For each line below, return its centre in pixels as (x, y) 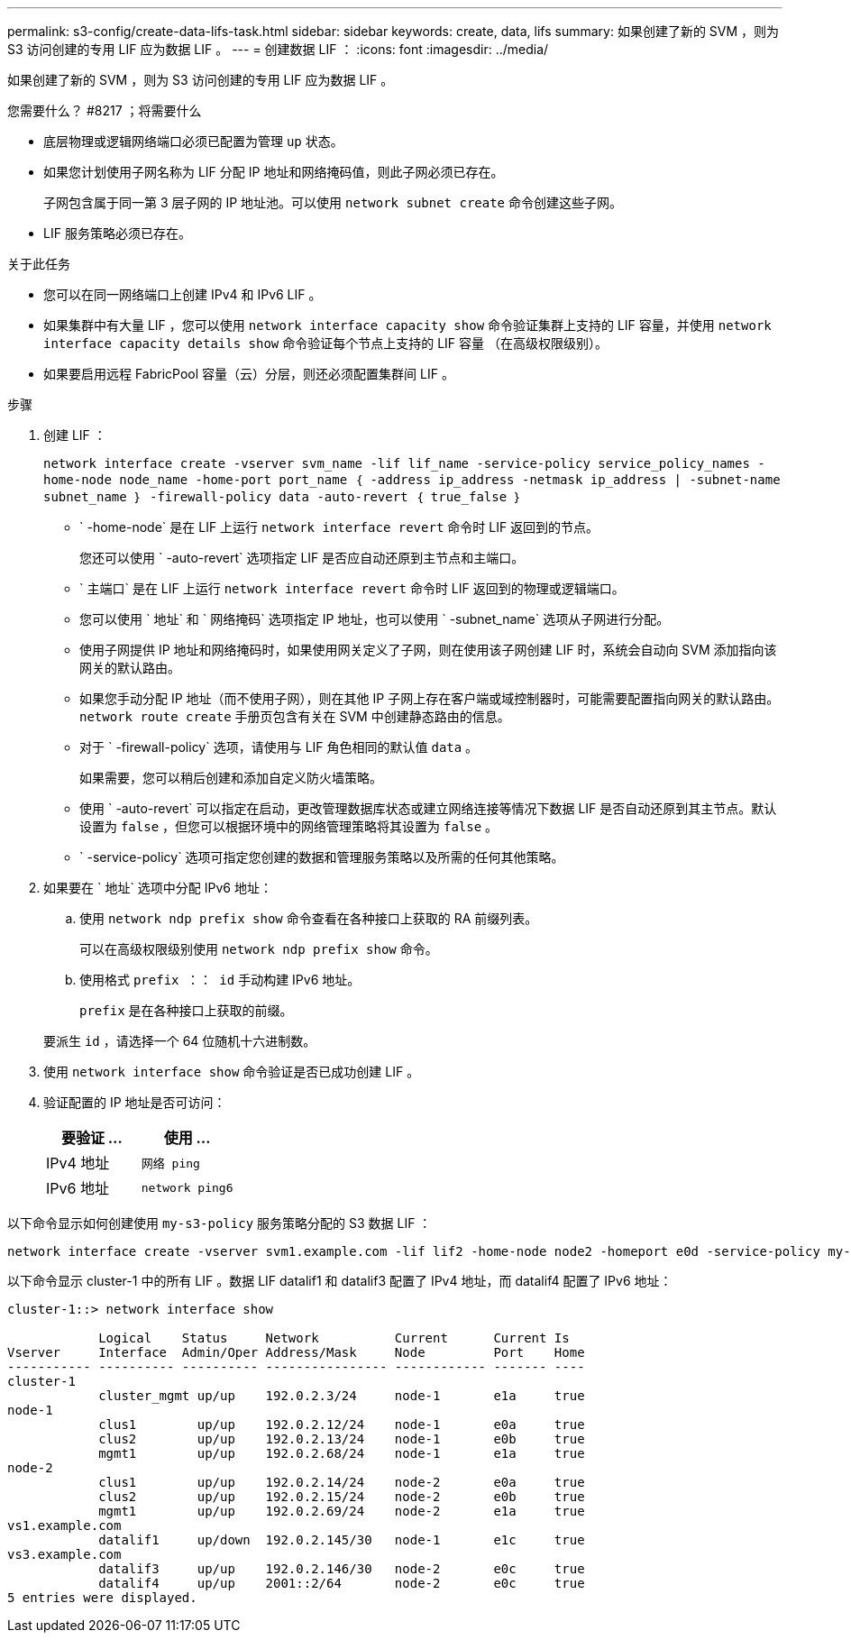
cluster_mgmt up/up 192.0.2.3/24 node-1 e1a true (342, 1396)
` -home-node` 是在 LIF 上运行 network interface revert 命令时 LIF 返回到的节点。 (339, 527)
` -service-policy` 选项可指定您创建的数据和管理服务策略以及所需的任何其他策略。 (322, 857)
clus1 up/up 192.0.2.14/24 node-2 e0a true (342, 1482)
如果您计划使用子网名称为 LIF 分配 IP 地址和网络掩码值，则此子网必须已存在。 (274, 172)
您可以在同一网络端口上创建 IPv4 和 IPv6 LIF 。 (183, 294)
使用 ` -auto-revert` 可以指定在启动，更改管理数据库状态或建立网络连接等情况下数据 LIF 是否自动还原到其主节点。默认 (428, 808)
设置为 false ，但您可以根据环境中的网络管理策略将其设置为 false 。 (289, 826)
